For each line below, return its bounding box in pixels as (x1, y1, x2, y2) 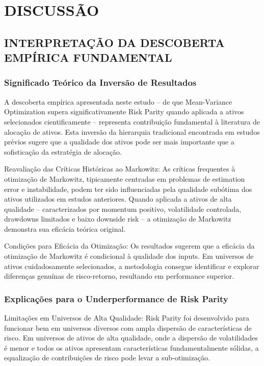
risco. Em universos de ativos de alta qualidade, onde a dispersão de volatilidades (4, 332, 258, 343)
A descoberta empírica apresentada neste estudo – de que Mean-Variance (4, 96, 232, 107)
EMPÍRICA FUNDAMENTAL (4, 50, 172, 65)
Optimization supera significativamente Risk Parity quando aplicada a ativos (4, 106, 244, 117)
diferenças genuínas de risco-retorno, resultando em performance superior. (4, 271, 234, 281)
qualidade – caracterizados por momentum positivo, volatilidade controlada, (4, 203, 242, 214)
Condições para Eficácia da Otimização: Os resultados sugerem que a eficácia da (4, 240, 255, 251)
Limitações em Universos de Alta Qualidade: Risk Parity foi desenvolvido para (4, 312, 249, 323)
